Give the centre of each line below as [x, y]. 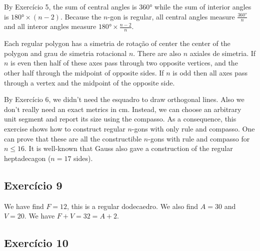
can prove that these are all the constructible [73, 138]
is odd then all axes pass [210, 73]
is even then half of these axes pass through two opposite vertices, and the [124, 63]
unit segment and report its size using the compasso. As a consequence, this [120, 119]
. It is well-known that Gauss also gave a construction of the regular [129, 148]
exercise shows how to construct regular [65, 128]
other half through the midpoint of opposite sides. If [84, 73]
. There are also [157, 53]
